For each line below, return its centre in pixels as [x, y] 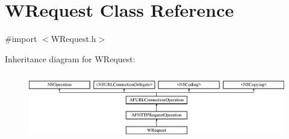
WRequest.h [73, 39]
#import [21, 39]
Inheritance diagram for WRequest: [70, 58]
